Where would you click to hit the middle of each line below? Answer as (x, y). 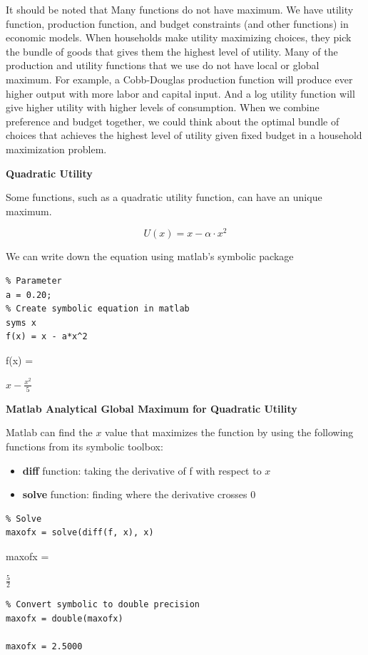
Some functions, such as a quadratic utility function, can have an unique (164, 197)
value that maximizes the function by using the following (229, 432)
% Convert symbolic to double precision (103, 605)
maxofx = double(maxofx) (65, 619)
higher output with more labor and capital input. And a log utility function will (180, 93)
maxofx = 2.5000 (44, 647)
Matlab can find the (49, 432)
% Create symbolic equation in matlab (98, 309)
